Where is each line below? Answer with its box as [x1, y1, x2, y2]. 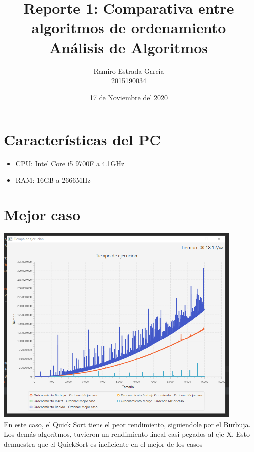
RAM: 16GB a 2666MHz [15, 174, 91, 185]
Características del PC [4, 129, 161, 150]
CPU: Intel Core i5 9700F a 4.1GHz [15, 158, 125, 169]
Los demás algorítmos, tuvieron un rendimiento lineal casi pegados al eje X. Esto [4, 429, 250, 439]
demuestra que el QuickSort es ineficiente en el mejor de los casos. [4, 438, 204, 449]
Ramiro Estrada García [93, 65, 164, 76]
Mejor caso [4, 204, 81, 224]
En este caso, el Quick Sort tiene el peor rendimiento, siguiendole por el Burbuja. [4, 419, 251, 429]
